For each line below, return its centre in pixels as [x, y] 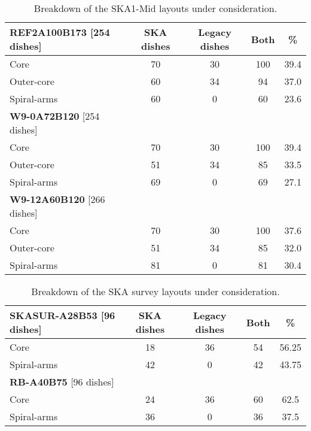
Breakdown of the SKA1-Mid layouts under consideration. [155, 8]
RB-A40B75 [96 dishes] [62, 382]
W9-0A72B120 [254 [55, 116]
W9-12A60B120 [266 [57, 199]
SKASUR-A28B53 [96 [62, 315]
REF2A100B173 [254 [60, 32]
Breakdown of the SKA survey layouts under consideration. [155, 291]
